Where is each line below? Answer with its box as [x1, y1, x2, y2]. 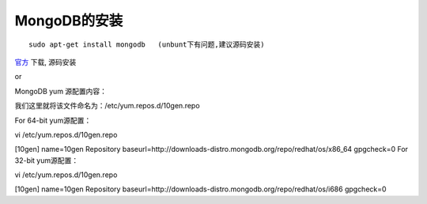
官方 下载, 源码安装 [14, 57, 77, 66]
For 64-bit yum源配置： [14, 115, 92, 125]
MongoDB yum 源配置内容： [14, 86, 107, 96]
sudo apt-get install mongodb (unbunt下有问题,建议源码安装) [28, 40, 265, 49]
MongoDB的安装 [14, 12, 123, 29]
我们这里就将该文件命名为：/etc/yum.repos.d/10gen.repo [14, 101, 201, 111]
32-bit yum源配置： [14, 155, 79, 165]
